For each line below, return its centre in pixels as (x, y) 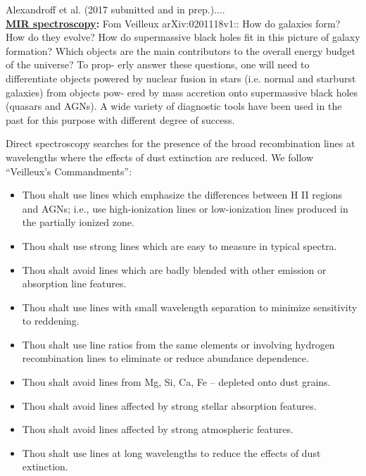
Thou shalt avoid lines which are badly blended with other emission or (174, 269)
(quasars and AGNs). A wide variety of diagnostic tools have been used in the (174, 106)
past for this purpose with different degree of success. (120, 119)
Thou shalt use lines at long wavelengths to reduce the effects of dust (171, 452)
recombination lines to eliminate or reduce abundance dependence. (165, 358)
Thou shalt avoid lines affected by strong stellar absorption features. (169, 405)
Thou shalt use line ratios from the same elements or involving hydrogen (178, 344)
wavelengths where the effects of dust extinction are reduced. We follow (160, 157)
